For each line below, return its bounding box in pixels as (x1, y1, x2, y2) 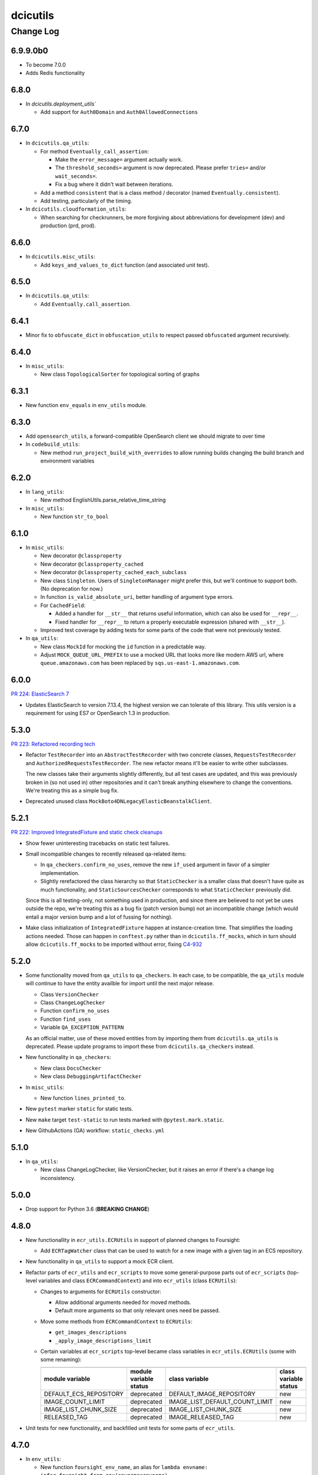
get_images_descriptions (55, 1329, 127, 1336)
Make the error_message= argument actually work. (55, 156, 183, 163)
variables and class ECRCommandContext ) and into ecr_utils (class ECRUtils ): (38, 1277, 237, 1284)
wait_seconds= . (55, 172, 97, 179)
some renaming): (40, 1356, 82, 1363)
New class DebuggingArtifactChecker (40, 1073, 142, 1080)
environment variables (40, 457, 95, 464)
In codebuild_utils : (25, 441, 80, 448)
